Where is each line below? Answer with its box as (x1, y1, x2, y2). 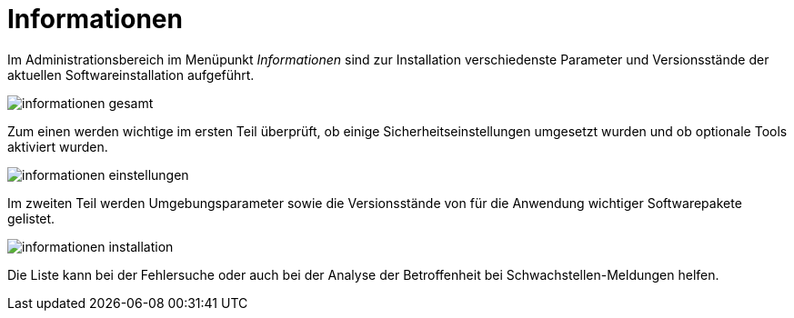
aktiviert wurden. (7, 138, 108, 154)
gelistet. (7, 210, 55, 226)
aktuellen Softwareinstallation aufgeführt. (7, 66, 255, 83)
